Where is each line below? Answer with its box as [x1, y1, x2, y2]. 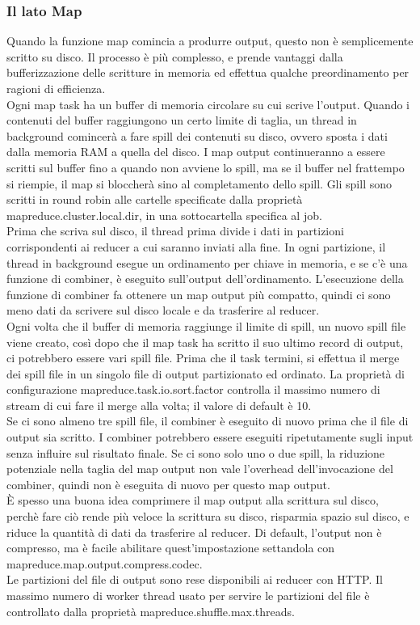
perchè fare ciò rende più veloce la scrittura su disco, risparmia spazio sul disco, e [6, 508, 409, 525]
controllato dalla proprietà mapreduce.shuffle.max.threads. [6, 602, 295, 619]
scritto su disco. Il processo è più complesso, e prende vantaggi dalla [6, 48, 343, 65]
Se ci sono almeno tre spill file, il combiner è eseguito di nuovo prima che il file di [6, 412, 409, 429]
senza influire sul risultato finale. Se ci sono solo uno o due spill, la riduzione [6, 444, 385, 461]
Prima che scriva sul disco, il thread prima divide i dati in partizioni [6, 222, 344, 239]
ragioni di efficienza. [6, 80, 106, 96]
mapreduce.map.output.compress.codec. [6, 555, 203, 572]
